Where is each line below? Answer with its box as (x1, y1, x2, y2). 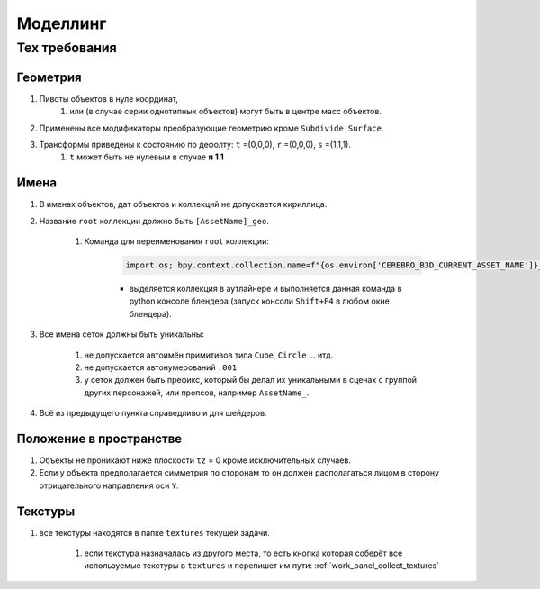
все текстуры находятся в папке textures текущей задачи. (39, 527, 270, 538)
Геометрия (16, 69, 82, 85)
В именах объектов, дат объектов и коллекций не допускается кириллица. (39, 199, 328, 210)
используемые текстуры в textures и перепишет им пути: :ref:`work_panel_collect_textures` (84, 560, 440, 571)
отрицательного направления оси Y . (39, 480, 179, 491)
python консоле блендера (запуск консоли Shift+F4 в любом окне (129, 295, 391, 306)
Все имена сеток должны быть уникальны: (39, 329, 204, 340)
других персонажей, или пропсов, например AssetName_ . (84, 387, 310, 398)
